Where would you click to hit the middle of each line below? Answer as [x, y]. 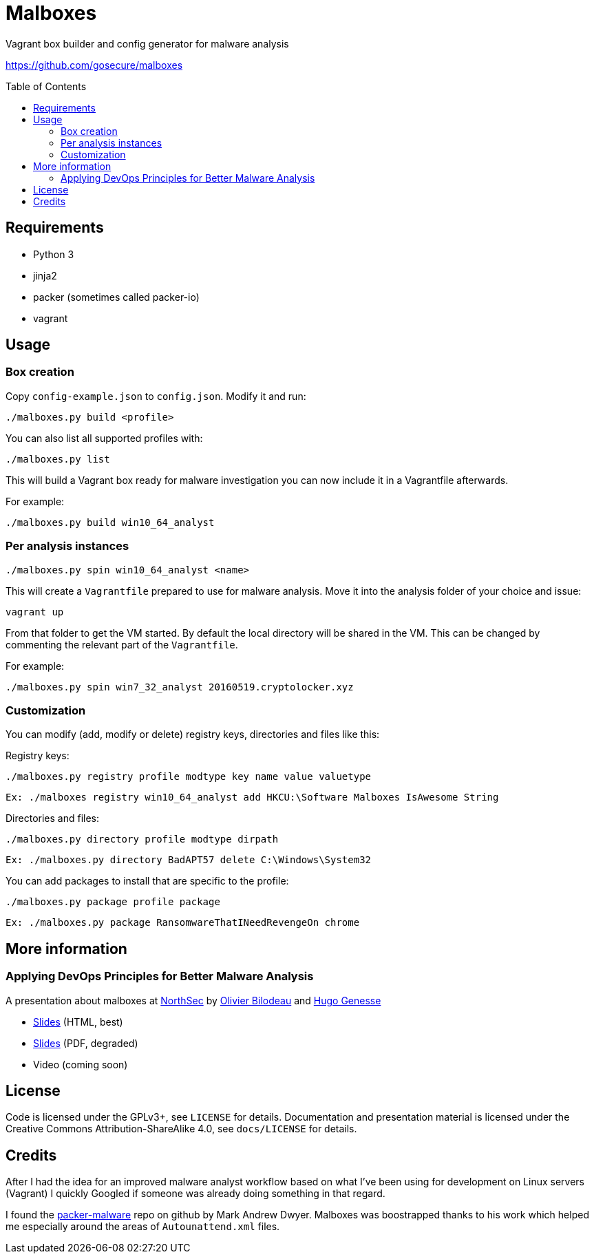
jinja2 [45, 275]
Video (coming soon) [81, 1064]
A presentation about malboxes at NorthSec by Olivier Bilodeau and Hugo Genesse [193, 1000]
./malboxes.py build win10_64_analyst [110, 522]
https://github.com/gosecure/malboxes [94, 65]
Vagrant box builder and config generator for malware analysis [147, 43]
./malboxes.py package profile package [113, 902]
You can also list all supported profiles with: [104, 438]
